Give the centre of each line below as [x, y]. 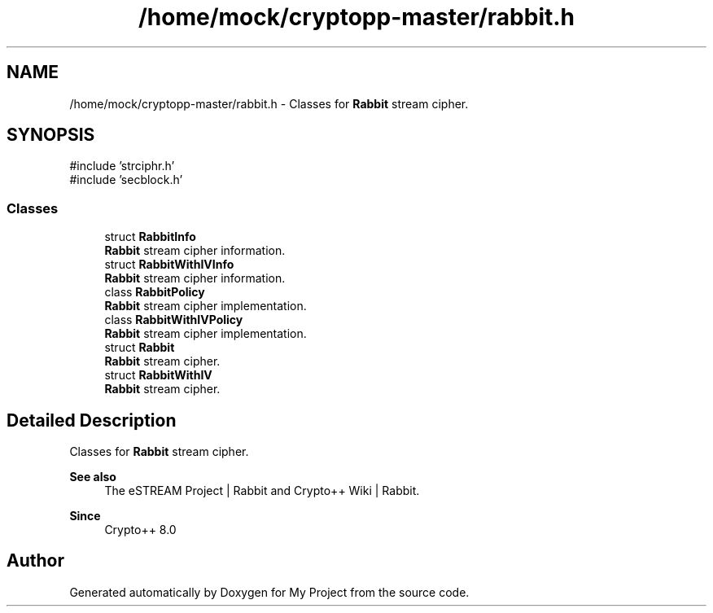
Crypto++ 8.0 [140, 530]
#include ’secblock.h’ [126, 180]
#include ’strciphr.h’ [122, 166]
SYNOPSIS [51, 135]
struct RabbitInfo [150, 237]
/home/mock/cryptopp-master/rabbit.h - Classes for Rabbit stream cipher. [269, 103]
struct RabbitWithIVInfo [169, 265]
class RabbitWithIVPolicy [174, 320]
